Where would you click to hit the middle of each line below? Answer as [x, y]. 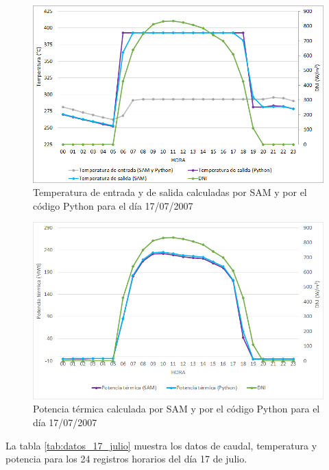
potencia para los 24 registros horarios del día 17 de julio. [126, 459]
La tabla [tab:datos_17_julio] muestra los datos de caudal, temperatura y [161, 445]
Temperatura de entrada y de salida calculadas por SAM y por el [170, 192]
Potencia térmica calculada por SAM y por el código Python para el [176, 409]
